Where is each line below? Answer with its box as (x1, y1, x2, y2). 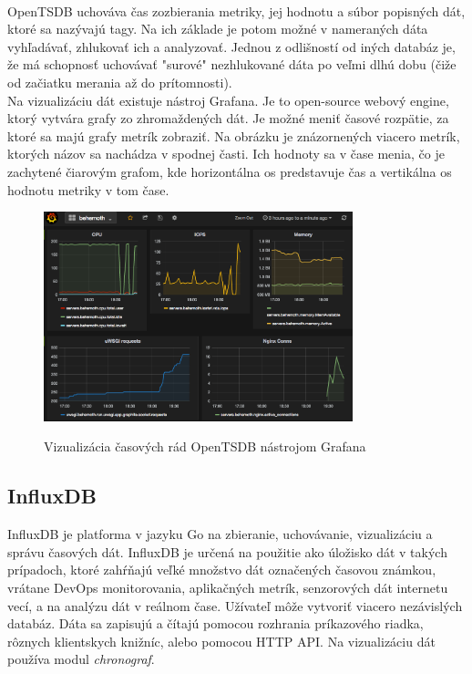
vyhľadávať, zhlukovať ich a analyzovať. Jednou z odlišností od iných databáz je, (7, 36, 456, 56)
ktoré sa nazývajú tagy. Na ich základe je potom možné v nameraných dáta (7, 19, 428, 38)
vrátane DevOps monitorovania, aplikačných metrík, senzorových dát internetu (7, 577, 448, 596)
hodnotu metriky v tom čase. (7, 180, 169, 199)
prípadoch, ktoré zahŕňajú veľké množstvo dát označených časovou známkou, (7, 560, 436, 579)
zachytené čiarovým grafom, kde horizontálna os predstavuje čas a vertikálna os (7, 161, 452, 181)
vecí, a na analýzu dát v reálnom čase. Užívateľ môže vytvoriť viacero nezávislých (7, 596, 463, 615)
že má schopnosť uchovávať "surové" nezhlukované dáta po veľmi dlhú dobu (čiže (7, 55, 457, 74)
